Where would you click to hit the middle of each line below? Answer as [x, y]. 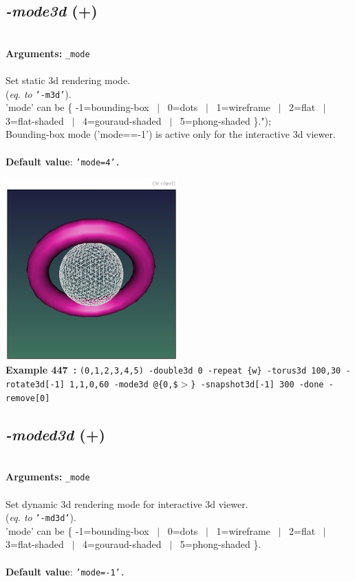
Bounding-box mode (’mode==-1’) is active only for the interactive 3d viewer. [171, 134]
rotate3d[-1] [35, 385]
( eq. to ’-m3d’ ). [39, 93]
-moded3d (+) [55, 434]
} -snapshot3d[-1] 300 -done [257, 385]
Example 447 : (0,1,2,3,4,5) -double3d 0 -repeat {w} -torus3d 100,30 [173, 370]
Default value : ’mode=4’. [63, 161]
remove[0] [28, 398]
